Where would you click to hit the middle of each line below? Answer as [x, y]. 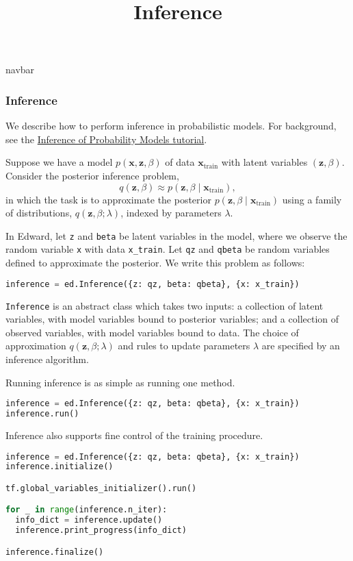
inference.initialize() [60, 467]
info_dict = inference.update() [89, 520]
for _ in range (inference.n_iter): [87, 510]
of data [180, 162]
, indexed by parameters [171, 213]
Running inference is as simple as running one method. [120, 382]
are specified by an [301, 346]
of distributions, [39, 213]
